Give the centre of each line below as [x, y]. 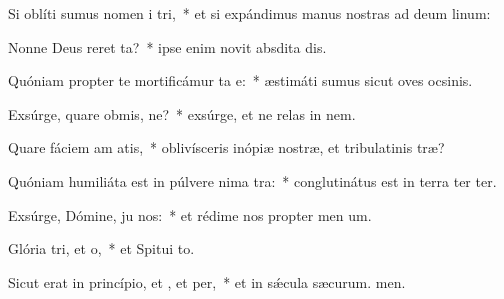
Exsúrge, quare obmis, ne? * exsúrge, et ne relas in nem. [182, 113]
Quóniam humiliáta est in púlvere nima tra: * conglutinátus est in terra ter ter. [252, 180]
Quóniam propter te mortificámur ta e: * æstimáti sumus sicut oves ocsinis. [240, 80]
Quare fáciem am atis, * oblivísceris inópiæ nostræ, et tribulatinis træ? [226, 147]
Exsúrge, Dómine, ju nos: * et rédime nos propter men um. [190, 214]
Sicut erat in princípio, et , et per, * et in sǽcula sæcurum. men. [207, 281]
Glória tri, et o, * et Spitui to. [101, 248]
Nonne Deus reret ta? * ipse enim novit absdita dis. [167, 46]
